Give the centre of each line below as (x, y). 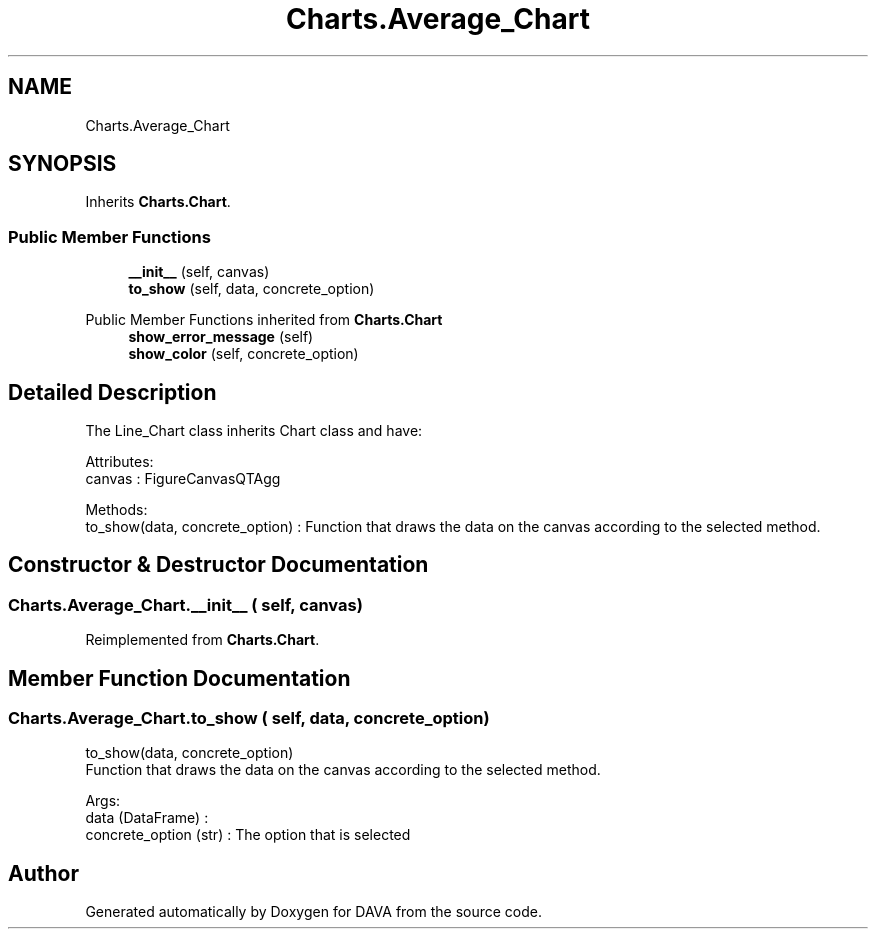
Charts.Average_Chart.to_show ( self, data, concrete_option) (249, 718)
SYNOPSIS (62, 164)
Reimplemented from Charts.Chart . (202, 640)
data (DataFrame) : (147, 818)
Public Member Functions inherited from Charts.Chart (264, 320)
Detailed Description (112, 392)
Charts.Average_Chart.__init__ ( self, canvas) (185, 604)
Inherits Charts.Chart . (158, 202)
